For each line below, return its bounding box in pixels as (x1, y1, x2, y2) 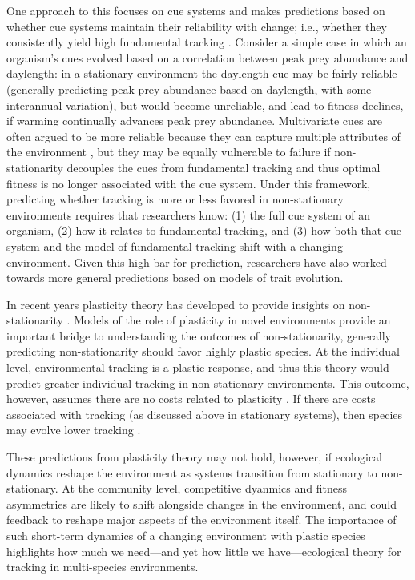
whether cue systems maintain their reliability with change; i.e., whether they (6, 18, 387, 34)
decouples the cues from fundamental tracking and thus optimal (66, 159, 381, 175)
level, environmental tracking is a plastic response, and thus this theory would (6, 359, 389, 376)
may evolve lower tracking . (6, 421, 141, 438)
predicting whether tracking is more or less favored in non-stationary (6, 191, 344, 207)
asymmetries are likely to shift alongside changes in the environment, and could (6, 495, 397, 512)
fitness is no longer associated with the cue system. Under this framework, (6, 175, 371, 191)
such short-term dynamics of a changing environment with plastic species (6, 527, 365, 543)
